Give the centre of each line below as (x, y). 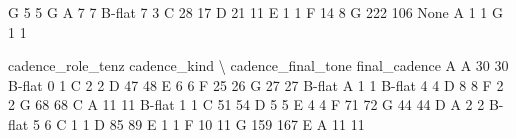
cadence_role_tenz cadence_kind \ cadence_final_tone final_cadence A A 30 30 (258, 65)
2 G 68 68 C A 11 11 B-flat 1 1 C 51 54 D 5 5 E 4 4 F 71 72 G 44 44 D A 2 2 (246, 104)
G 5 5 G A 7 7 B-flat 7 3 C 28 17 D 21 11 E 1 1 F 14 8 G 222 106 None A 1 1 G (255, 12)
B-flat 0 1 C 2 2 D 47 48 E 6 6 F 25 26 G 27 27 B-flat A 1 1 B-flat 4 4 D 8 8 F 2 (256, 84)
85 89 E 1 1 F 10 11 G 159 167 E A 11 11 (237, 123)
